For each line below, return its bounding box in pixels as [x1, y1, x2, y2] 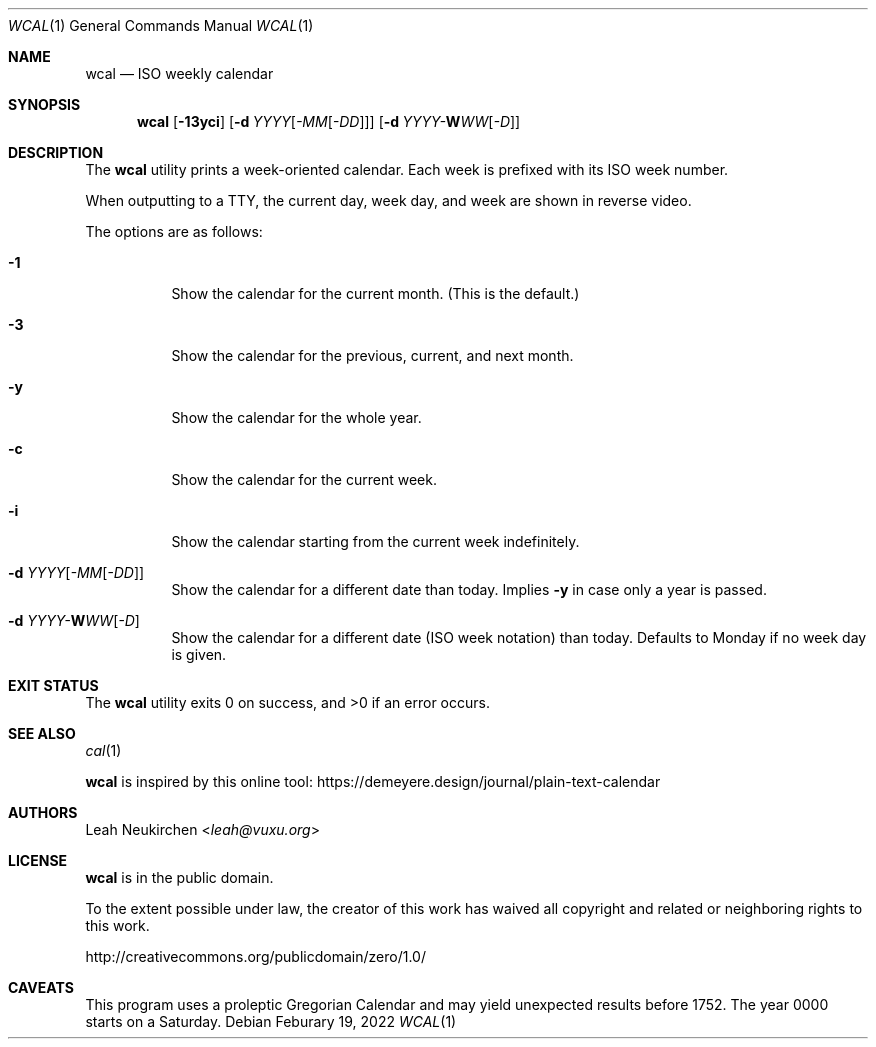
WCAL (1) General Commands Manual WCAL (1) [8, 17, 314, 34]
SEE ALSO [8, 725, 76, 742]
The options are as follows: [85, 223, 263, 240]
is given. [171, 646, 227, 663]
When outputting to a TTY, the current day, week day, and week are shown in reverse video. [85, 192, 692, 209]
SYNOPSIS [8, 96, 81, 113]
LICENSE [8, 852, 68, 869]
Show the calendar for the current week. [171, 471, 437, 488]
